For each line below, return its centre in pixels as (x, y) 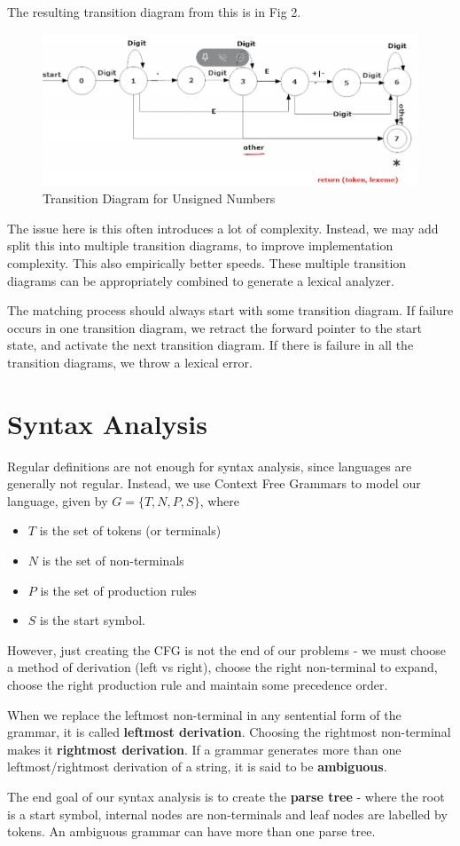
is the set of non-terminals (113, 561)
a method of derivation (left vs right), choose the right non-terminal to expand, (222, 667)
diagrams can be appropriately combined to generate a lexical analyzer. (201, 280)
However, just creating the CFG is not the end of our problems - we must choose (227, 649)
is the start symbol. (93, 620)
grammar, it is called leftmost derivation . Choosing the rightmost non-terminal (229, 732)
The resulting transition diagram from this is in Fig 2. (154, 12)
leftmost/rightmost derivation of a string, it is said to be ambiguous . (197, 767)
